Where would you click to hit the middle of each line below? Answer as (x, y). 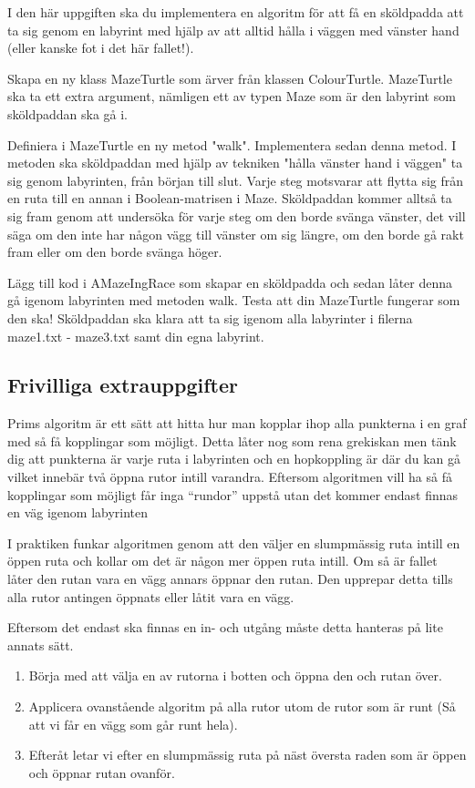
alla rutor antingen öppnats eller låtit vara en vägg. (151, 596)
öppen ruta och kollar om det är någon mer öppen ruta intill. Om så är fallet (222, 561)
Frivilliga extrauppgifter (123, 385)
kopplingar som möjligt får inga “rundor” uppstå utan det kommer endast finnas (233, 494)
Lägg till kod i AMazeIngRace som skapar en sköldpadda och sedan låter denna (230, 282)
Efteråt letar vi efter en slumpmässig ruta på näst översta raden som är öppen (248, 755)
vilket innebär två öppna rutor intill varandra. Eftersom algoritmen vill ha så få (230, 477)
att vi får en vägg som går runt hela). (133, 724)
